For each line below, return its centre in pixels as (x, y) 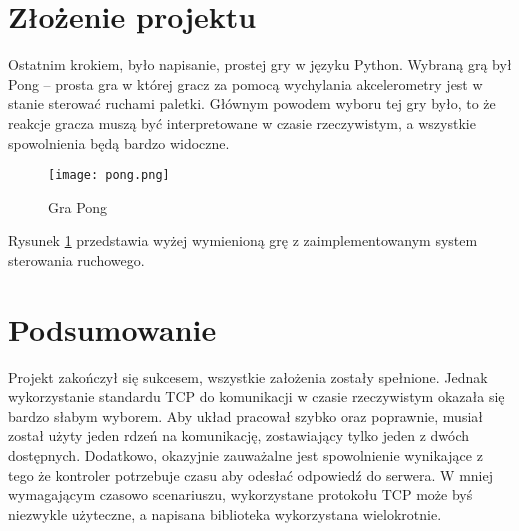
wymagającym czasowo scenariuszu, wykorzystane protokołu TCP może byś (240, 494)
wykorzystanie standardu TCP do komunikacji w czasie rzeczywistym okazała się (256, 396)
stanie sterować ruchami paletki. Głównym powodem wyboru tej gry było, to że (252, 103)
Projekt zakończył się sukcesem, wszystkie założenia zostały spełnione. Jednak (248, 376)
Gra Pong (78, 206)
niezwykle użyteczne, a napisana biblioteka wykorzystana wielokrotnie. (225, 513)
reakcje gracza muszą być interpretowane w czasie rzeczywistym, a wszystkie (242, 122)
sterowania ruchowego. (76, 259)
